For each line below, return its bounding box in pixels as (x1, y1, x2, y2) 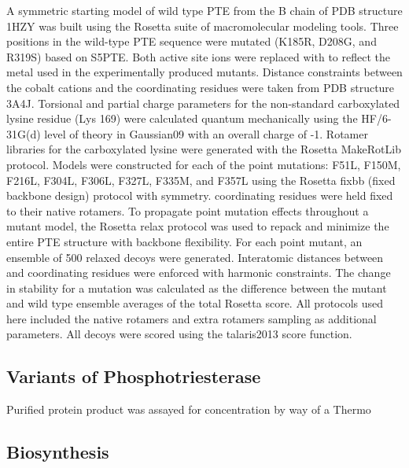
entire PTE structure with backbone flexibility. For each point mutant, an (6, 233, 363, 249)
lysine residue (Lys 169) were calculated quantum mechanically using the (6, 110, 358, 127)
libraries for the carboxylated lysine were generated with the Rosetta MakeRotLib (6, 141, 401, 157)
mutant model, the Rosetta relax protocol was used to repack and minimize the (6, 218, 389, 234)
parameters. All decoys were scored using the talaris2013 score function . (6, 326, 352, 342)
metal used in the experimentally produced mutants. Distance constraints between (6, 64, 403, 80)
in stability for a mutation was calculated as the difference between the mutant (6, 279, 387, 296)
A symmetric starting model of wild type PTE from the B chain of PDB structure (6, 2, 403, 18)
